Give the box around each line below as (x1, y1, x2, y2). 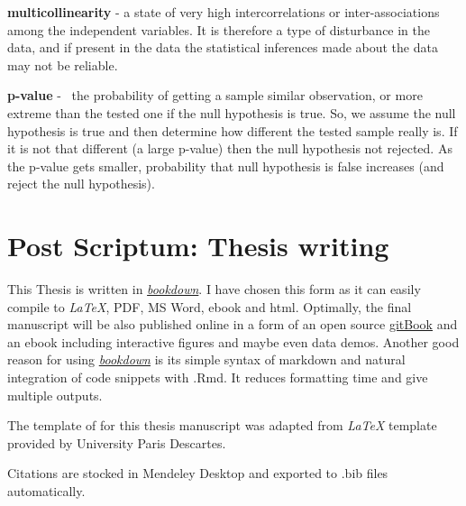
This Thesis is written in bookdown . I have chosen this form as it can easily (7, 280, 421, 299)
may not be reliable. (7, 55, 118, 74)
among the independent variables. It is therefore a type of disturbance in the (7, 20, 431, 39)
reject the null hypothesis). (7, 174, 155, 193)
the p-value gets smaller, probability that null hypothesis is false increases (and (7, 156, 444, 175)
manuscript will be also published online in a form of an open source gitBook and (7, 315, 458, 334)
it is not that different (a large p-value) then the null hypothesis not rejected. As (7, 139, 452, 158)
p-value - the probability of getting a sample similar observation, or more (7, 86, 423, 105)
